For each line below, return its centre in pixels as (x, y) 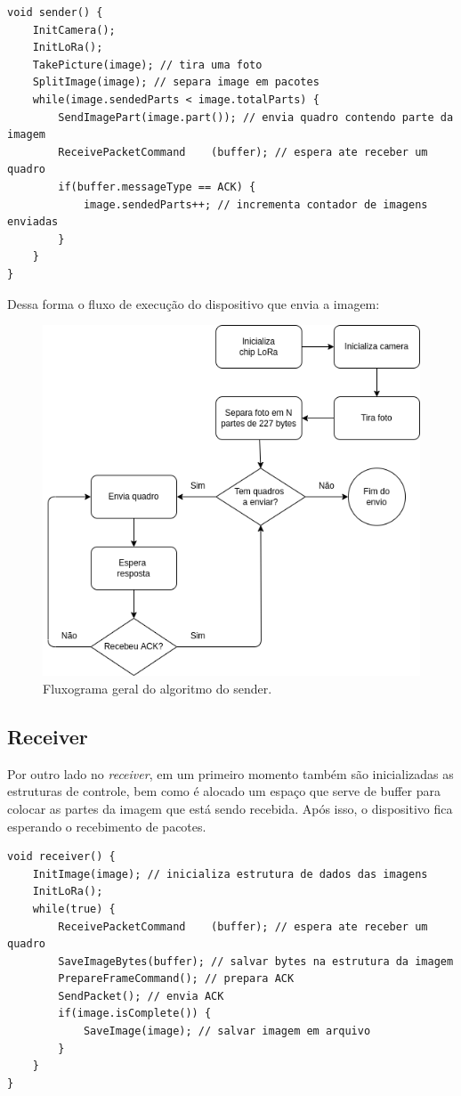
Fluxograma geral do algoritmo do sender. (158, 688)
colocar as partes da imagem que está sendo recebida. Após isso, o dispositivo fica (230, 808)
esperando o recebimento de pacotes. (107, 826)
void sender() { (55, 12)
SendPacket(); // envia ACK (141, 996)
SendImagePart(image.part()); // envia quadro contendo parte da (256, 117)
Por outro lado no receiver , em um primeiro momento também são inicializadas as (230, 773)
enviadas (33, 222)
